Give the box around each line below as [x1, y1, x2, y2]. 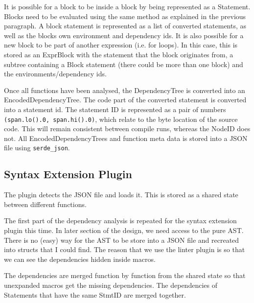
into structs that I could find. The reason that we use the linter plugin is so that [4, 244, 245, 255]
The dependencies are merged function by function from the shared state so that [4, 270, 246, 280]
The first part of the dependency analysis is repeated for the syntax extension [4, 215, 237, 226]
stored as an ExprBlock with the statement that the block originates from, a [4, 49, 233, 59]
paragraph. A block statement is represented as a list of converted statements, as [4, 21, 247, 31]
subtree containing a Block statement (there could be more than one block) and [4, 59, 243, 69]
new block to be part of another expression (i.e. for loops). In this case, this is [4, 40, 238, 50]
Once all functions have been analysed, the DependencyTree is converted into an [4, 85, 245, 95]
